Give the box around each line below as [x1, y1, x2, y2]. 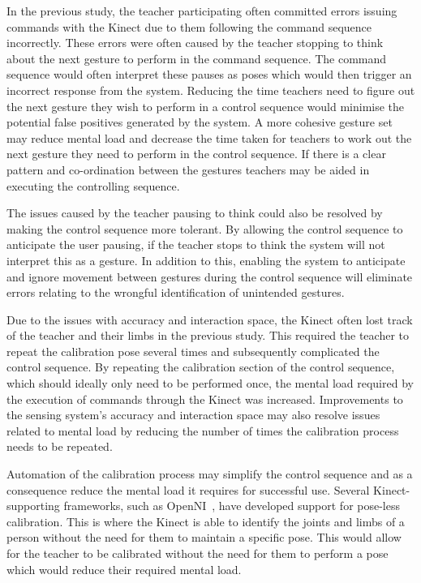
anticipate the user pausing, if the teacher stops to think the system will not [6, 236, 385, 253]
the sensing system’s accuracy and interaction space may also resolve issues [6, 406, 380, 423]
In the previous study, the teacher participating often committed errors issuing [6, 2, 397, 19]
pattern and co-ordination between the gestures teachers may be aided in [6, 161, 370, 178]
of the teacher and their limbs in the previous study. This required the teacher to [6, 327, 409, 344]
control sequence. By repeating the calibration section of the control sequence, [6, 358, 395, 375]
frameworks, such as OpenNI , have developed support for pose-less [63, 497, 400, 514]
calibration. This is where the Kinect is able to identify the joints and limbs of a [6, 512, 405, 529]
